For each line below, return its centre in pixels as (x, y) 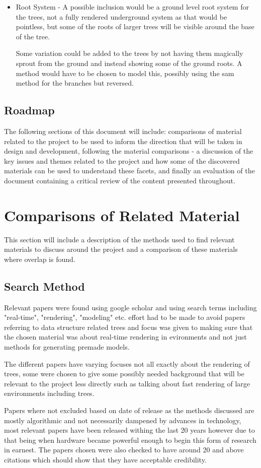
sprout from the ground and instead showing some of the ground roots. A (129, 63)
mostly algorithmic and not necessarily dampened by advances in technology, (123, 420)
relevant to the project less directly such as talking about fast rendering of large (127, 383)
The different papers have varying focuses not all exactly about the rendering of (127, 363)
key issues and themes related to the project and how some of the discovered (122, 160)
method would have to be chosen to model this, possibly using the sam (125, 73)
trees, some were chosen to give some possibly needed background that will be (124, 374)
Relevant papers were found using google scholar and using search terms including (130, 307)
